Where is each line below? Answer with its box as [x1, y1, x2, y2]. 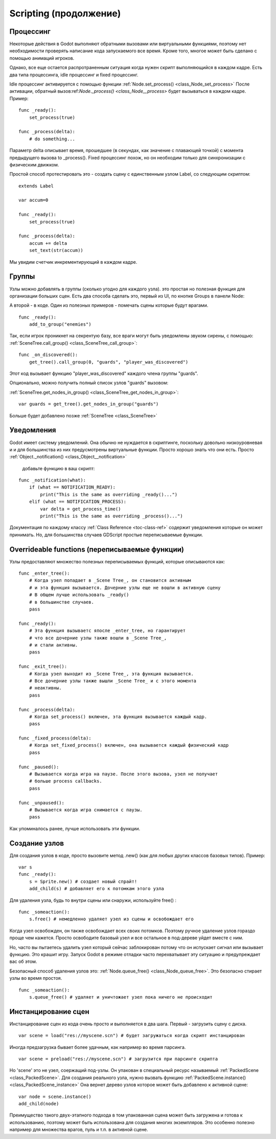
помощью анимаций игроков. [9, 55, 75, 61]
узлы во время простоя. [9, 975, 62, 981]
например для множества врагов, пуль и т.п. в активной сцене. [9, 1127, 148, 1133]
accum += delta [29, 240, 67, 246]
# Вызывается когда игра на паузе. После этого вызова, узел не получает [29, 771, 218, 777]
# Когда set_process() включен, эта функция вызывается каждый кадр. [29, 713, 208, 720]
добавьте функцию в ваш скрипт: [22, 465, 95, 471]
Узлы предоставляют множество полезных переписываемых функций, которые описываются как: [9, 558, 225, 564]
